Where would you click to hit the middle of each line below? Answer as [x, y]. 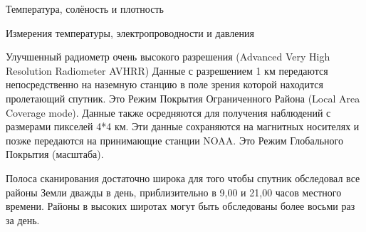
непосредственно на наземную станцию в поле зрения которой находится [164, 84]
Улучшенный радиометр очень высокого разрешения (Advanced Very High [168, 57]
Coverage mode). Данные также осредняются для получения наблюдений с [168, 112]
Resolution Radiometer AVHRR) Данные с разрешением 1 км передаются [167, 70]
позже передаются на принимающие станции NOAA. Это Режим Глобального [174, 140]
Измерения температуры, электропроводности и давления [130, 32]
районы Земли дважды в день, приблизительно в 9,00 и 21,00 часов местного [174, 192]
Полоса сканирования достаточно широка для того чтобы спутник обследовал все [183, 178]
